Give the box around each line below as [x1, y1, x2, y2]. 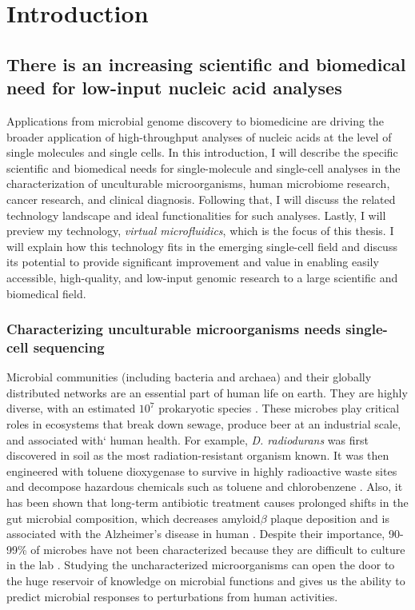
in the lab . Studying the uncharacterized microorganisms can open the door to [6, 556, 395, 573]
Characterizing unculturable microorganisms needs [6, 319, 341, 339]
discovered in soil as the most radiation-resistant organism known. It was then [6, 447, 389, 464]
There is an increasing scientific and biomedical [6, 51, 406, 76]
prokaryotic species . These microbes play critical [158, 400, 400, 417]
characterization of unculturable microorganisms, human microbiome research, [6, 175, 390, 192]
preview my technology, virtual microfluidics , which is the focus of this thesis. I [6, 222, 394, 239]
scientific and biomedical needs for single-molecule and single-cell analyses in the [6, 159, 401, 176]
